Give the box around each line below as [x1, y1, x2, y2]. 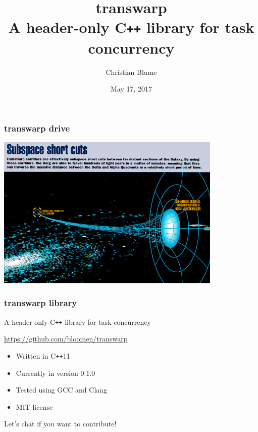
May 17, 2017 [110, 83, 152, 94]
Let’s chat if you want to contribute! [4, 418, 117, 429]
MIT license [16, 401, 53, 412]
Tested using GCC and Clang [16, 384, 108, 395]
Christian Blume [106, 66, 157, 77]
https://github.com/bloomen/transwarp [4, 333, 128, 344]
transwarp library [4, 296, 77, 309]
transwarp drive [4, 121, 70, 134]
